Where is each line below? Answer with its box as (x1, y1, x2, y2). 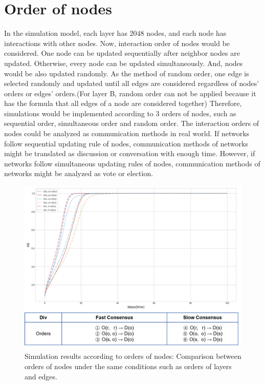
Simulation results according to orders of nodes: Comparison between (25, 351, 241, 361)
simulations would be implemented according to (4, 108, 153, 118)
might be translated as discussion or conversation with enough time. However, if (4, 148, 255, 159)
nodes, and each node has (146, 28, 227, 38)
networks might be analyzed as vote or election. (4, 168, 153, 179)
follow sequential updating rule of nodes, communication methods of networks (4, 138, 248, 148)
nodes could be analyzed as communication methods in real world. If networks (4, 128, 250, 139)
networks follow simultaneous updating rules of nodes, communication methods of (4, 158, 260, 168)
